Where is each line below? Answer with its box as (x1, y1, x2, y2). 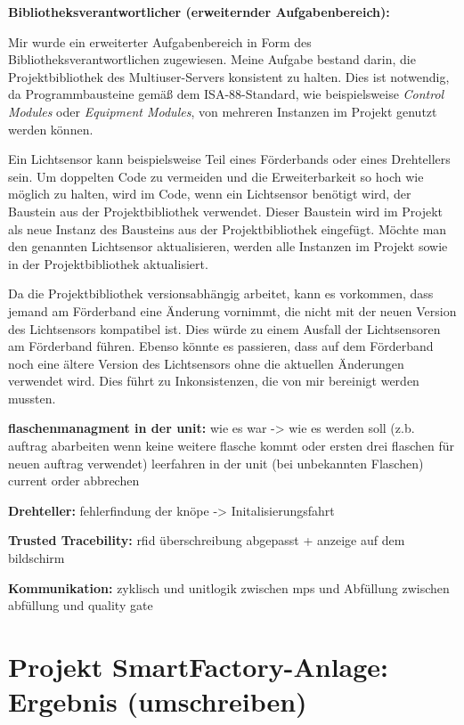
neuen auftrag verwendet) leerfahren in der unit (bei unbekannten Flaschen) (8, 453, 424, 472)
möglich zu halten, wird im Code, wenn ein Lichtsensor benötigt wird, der (8, 184, 411, 203)
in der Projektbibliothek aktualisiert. (8, 254, 208, 273)
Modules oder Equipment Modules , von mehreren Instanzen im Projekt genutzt (8, 102, 437, 120)
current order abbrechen (8, 471, 140, 490)
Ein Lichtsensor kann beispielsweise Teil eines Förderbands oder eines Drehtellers (8, 150, 451, 168)
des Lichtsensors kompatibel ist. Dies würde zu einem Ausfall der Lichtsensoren (8, 319, 441, 338)
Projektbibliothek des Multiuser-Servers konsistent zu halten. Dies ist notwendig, (8, 67, 450, 86)
